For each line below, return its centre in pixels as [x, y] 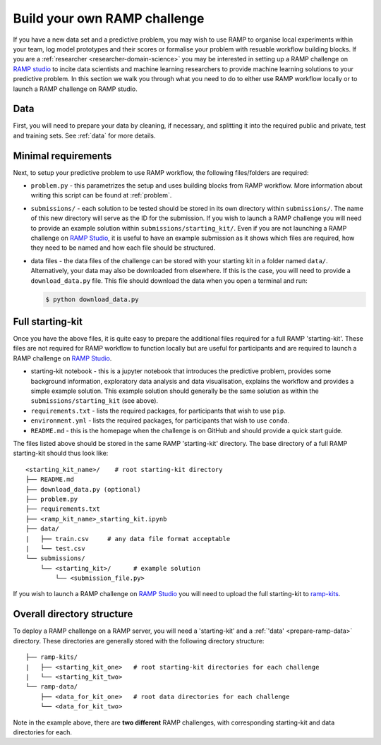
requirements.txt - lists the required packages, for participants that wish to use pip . [158, 411]
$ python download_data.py [92, 299]
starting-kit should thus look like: [61, 453]
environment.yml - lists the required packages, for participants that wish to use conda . [160, 420]
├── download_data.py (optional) [83, 489]
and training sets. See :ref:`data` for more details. [84, 135]
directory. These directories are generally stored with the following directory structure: [139, 641]
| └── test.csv [55, 548]
